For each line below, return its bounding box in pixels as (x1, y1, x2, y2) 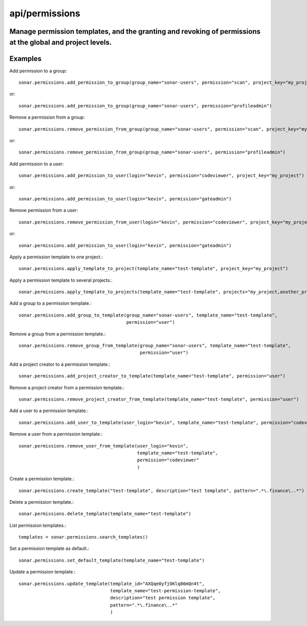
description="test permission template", (110, 595, 216, 601)
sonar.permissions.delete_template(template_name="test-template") (18, 511, 191, 517)
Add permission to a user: (9, 161, 64, 167)
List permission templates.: (9, 522, 67, 528)
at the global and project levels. (9, 38, 112, 47)
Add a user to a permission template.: (9, 408, 89, 414)
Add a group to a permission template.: (9, 300, 92, 306)
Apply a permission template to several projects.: (9, 277, 113, 283)
